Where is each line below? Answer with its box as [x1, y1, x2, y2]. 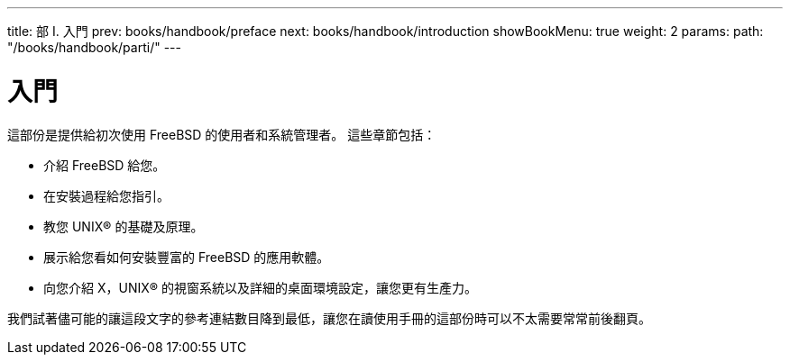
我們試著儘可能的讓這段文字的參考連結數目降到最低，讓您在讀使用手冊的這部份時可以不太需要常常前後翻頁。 [7, 310, 651, 326]
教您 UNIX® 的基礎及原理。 [43, 218, 204, 234]
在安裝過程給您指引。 [43, 187, 170, 204]
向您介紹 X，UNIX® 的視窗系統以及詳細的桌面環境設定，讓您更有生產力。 [43, 279, 477, 295]
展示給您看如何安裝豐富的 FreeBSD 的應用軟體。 [43, 249, 330, 265]
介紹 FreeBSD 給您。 [43, 157, 166, 173]
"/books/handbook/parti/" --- [7, 40, 181, 55]
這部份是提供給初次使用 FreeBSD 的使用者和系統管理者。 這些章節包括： [7, 126, 436, 142]
